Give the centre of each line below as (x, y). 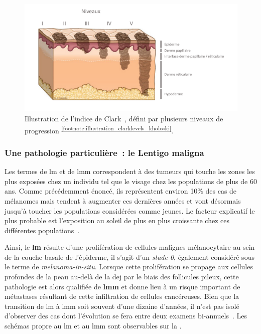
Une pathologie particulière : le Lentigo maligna (104, 152)
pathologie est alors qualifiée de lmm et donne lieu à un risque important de (122, 286)
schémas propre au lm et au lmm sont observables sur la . (93, 326)
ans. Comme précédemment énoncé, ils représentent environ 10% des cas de (121, 191)
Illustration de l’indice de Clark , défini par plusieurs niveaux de (124, 119)
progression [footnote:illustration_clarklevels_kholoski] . (99, 129)
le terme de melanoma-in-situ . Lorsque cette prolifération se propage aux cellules (129, 267)
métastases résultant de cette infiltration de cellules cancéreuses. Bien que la (122, 296)
